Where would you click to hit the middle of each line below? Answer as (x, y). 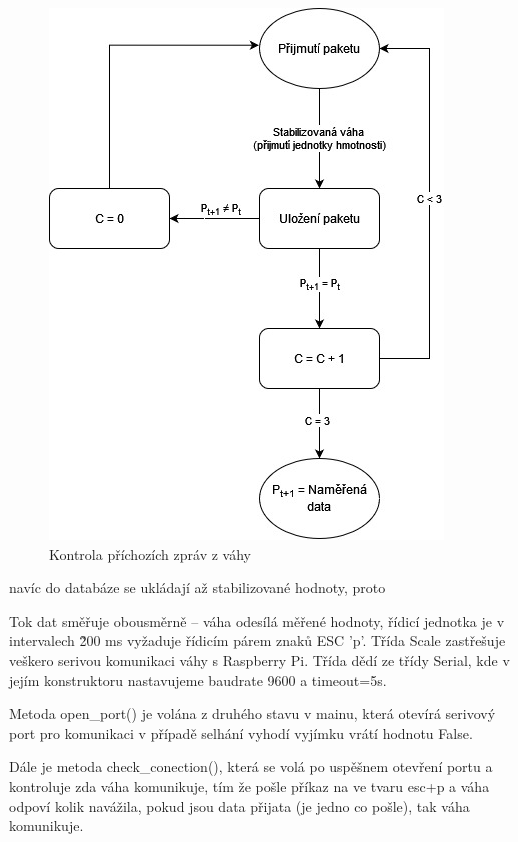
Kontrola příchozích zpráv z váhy (150, 553)
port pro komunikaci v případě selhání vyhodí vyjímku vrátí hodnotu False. (241, 732)
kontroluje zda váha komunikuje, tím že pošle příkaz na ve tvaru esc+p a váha (249, 785)
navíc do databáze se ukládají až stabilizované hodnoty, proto (197, 587)
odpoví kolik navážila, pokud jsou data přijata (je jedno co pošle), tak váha (239, 805)
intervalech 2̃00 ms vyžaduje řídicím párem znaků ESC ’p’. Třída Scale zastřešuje (257, 640)
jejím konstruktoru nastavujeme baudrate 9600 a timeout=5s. (198, 679)
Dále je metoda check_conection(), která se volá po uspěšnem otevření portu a (251, 766)
